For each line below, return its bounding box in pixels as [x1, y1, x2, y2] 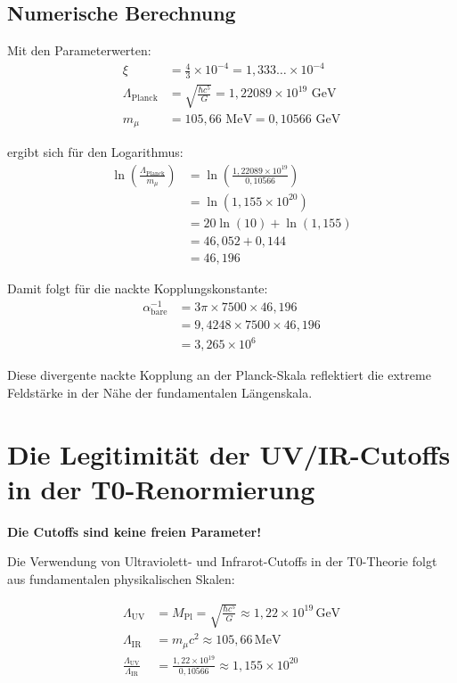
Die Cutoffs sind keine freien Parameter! [7, 522, 262, 540]
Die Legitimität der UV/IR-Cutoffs [7, 435, 451, 472]
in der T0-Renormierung [7, 470, 315, 506]
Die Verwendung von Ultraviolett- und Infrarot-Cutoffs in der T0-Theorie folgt [7, 552, 437, 571]
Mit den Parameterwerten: [7, 41, 151, 60]
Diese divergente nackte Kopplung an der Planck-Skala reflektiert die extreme [7, 366, 431, 384]
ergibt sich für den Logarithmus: [7, 143, 184, 161]
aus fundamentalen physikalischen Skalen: [7, 570, 235, 588]
